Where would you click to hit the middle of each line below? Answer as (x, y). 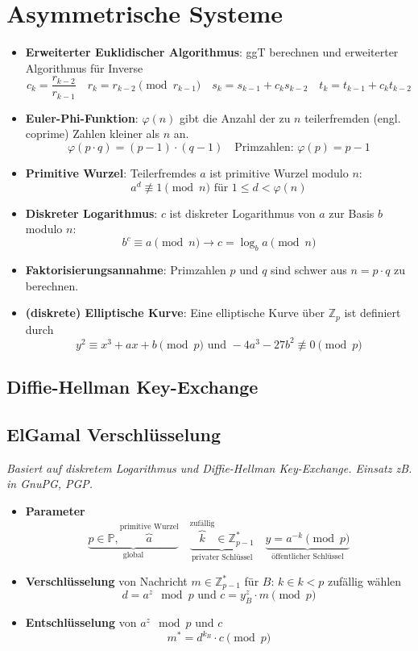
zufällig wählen (365, 581)
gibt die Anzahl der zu (235, 117)
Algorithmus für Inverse (84, 67)
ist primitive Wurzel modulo (279, 173)
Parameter (55, 511)
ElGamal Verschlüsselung (114, 434)
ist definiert (372, 313)
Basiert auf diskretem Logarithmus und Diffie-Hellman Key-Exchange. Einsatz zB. (209, 467)
